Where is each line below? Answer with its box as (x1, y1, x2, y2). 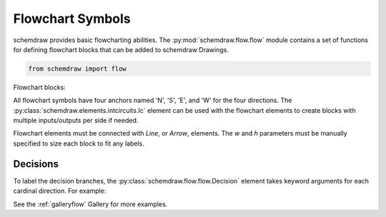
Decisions (13, 158, 59, 170)
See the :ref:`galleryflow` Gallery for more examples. (13, 200, 168, 208)
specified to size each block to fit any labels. (13, 139, 144, 148)
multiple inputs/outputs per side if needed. (13, 116, 139, 125)
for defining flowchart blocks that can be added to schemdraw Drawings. (13, 45, 229, 54)
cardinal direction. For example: (13, 186, 107, 196)
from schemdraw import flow (28, 64, 127, 73)
